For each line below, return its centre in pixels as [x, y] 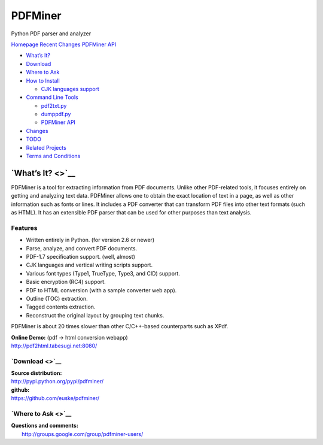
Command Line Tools [52, 97]
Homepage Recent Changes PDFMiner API [64, 44]
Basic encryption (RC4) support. [66, 282]
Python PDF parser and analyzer [51, 34]
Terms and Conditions [53, 156]
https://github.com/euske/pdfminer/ [55, 398]
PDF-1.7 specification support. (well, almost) [81, 257]
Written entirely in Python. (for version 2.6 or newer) [90, 240]
